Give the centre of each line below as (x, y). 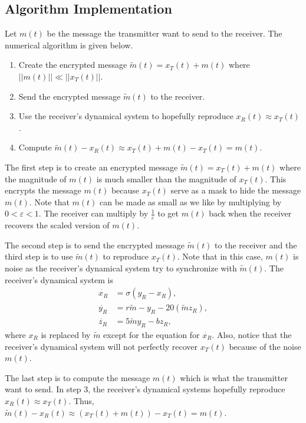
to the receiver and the (256, 245)
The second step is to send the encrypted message (95, 245)
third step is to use (39, 256)
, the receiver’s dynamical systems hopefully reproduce (187, 389)
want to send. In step (43, 389)
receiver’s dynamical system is (59, 279)
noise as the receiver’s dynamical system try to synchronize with (121, 268)
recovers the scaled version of (57, 225)
